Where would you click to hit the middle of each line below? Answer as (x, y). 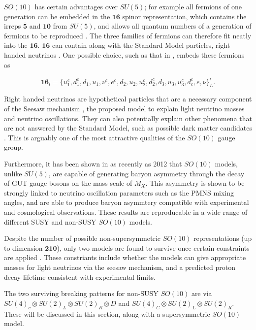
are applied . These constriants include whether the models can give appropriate (125, 257)
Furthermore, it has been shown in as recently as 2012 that (93, 164)
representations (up (223, 238)
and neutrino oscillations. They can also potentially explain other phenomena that (128, 118)
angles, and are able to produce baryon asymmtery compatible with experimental (127, 202)
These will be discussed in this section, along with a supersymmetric (107, 313)
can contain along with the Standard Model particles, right (141, 45)
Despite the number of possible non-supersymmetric (82, 238)
